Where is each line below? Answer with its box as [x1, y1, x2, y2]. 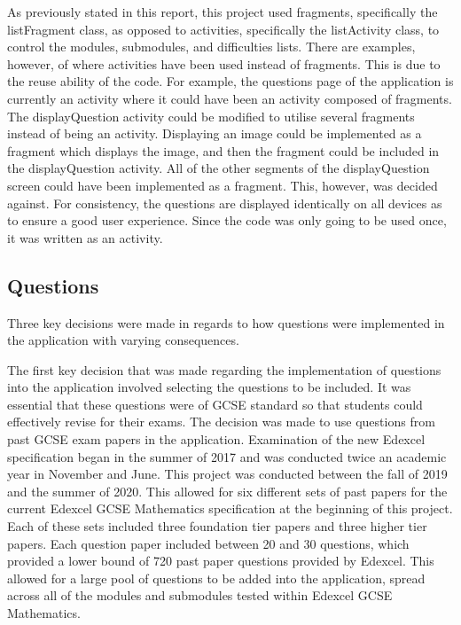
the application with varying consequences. [7, 331, 239, 349]
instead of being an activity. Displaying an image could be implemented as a [7, 124, 422, 143]
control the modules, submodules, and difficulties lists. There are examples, [7, 37, 416, 56]
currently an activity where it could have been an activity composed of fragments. [7, 89, 452, 107]
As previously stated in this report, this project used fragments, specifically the [7, 3, 438, 20]
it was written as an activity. [7, 228, 163, 246]
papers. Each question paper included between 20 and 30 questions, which [7, 534, 410, 552]
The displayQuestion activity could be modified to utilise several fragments [7, 106, 415, 125]
